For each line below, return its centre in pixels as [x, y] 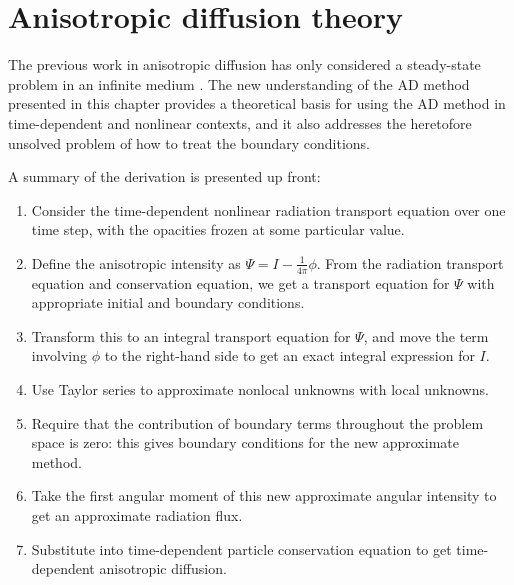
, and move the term [426, 335]
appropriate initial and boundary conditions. [168, 302]
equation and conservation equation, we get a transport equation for [240, 282]
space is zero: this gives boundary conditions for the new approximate [245, 442]
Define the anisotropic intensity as [136, 262]
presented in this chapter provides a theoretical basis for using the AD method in [257, 103]
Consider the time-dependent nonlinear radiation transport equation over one [268, 209]
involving [59, 355]
